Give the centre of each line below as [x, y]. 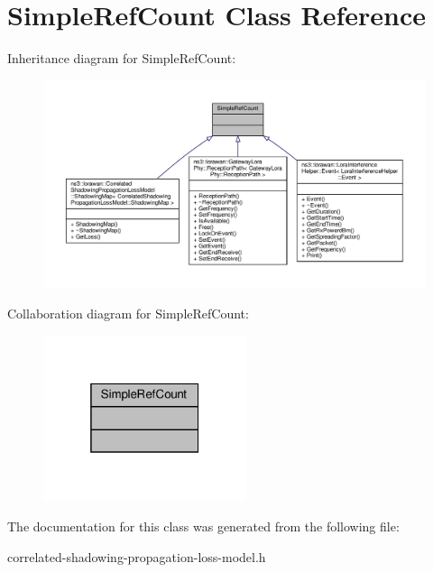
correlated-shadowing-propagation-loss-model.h [137, 556]
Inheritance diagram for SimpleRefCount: [122, 58]
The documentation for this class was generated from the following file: [203, 526]
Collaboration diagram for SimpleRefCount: [128, 313]
